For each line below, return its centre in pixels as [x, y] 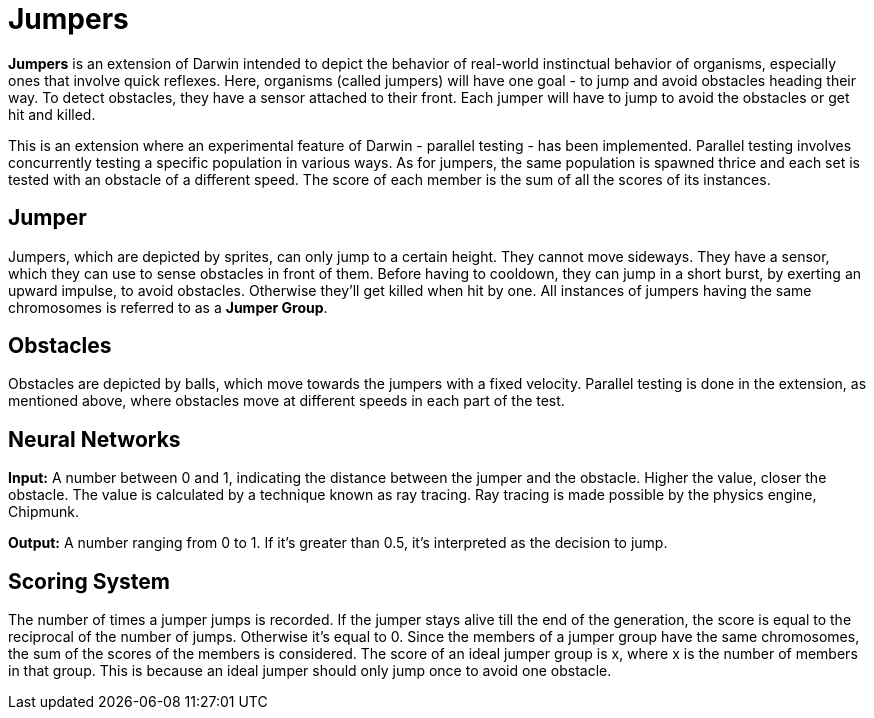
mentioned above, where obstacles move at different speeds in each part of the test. [286, 401]
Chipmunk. [43, 512]
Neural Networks [94, 439]
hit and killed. [52, 114]
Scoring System [89, 581]
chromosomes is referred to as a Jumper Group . [168, 307]
